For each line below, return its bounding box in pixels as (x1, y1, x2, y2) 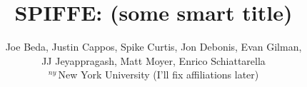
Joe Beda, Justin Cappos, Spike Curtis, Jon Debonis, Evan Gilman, (5, 39, 302, 54)
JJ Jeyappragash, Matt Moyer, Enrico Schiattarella (41, 53, 266, 68)
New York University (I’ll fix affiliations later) (58, 67, 259, 82)
